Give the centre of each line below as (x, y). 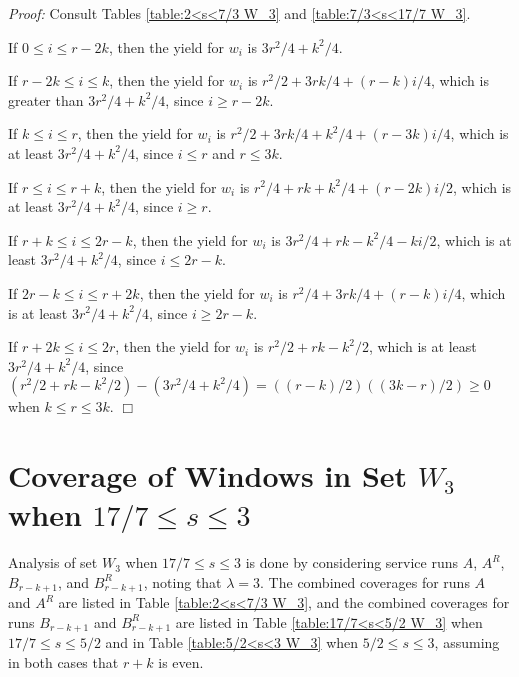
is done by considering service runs (351, 562)
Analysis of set (53, 562)
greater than (46, 99)
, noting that (182, 581)
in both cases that (63, 661)
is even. (181, 661)
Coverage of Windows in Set (208, 475)
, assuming (467, 642)
